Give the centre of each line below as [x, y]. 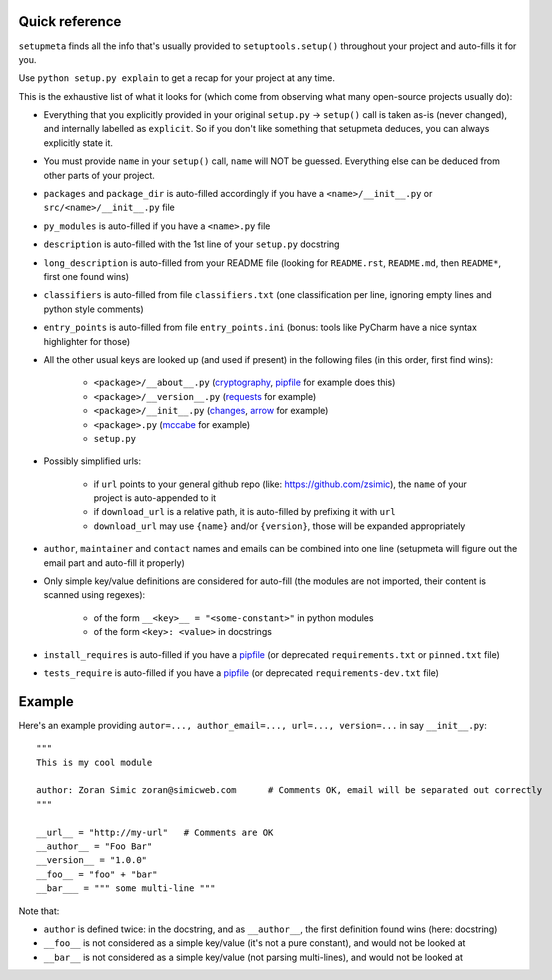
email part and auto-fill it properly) [114, 562]
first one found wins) [86, 276]
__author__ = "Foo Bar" [94, 846]
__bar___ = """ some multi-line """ [126, 888]
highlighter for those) [87, 341]
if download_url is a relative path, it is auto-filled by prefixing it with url [244, 512]
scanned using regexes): [94, 595]
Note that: [39, 911]
